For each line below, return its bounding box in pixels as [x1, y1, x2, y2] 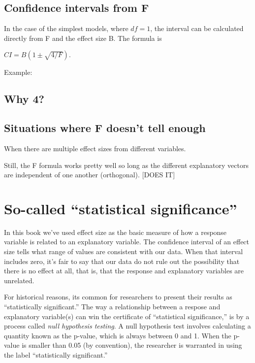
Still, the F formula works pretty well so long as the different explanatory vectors [4, 160, 249, 170]
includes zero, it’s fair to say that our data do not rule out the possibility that [4, 256, 240, 266]
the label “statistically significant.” [4, 350, 108, 360]
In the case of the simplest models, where [4, 23, 128, 33]
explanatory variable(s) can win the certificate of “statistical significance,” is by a [4, 311, 250, 321]
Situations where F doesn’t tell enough [4, 120, 206, 135]
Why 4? [4, 91, 44, 106]
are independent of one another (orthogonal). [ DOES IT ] [4, 169, 175, 180]
